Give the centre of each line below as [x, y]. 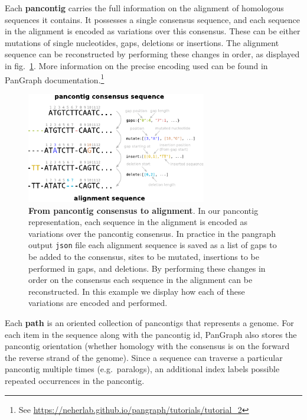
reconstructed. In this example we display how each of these [137, 291]
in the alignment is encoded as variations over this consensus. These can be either [153, 31]
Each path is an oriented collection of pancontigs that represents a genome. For [149, 322]
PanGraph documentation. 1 [55, 79]
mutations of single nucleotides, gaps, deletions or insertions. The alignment [142, 42]
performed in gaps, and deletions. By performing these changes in [147, 268]
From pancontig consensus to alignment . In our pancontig [143, 210]
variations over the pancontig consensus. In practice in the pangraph [152, 233]
